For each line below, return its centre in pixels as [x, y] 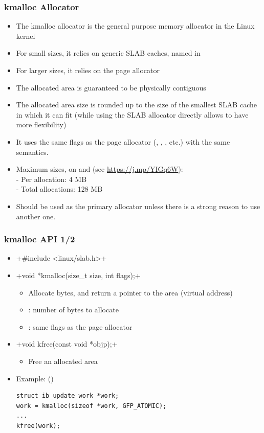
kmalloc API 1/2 [40, 239]
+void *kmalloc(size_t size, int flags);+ [78, 275]
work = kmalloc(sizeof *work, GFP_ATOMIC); [91, 406]
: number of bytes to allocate [73, 310]
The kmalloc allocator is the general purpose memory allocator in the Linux [135, 26]
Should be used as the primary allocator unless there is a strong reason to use [138, 206]
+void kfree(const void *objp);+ [67, 344]
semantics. [32, 152]
